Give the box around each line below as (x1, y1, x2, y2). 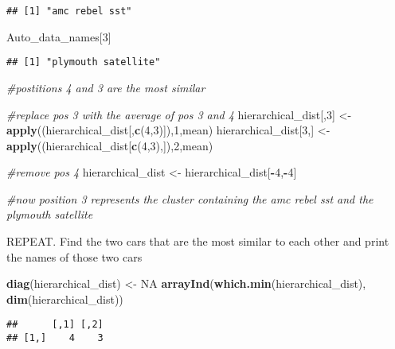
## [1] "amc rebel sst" (6, 6, 132, 17)
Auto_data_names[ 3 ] (6, 28, 111, 45)
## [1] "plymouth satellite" (6, 56, 161, 68)
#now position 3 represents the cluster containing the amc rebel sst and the (6, 190, 373, 207)
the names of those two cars (6, 248, 143, 265)
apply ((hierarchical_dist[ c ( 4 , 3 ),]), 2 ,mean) (6, 137, 213, 153)
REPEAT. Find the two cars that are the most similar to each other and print (6, 233, 389, 250)
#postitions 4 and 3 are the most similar (6, 79, 205, 95)
